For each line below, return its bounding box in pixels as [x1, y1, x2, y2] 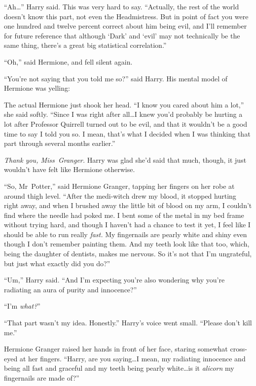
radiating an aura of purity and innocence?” [4, 284, 137, 294]
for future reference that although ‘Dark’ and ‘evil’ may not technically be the [4, 30, 240, 40]
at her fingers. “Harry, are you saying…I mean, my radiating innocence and [19, 353, 246, 363]
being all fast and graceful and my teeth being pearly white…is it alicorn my [4, 363, 234, 373]
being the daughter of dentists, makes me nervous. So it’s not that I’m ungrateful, [4, 248, 252, 259]
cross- [230, 344, 247, 354]
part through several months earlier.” [4, 138, 115, 148]
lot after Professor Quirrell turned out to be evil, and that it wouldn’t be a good [4, 118, 247, 129]
